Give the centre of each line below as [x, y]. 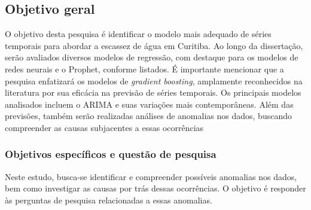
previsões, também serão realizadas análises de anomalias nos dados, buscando [148, 116]
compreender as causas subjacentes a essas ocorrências [104, 127]
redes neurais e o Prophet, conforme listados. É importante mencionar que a [144, 69]
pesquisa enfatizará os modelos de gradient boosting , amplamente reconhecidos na [154, 80]
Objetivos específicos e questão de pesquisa [111, 154]
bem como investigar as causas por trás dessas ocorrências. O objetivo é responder [155, 188]
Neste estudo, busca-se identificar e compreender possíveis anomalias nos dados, [151, 176]
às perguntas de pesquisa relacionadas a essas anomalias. [109, 200]
